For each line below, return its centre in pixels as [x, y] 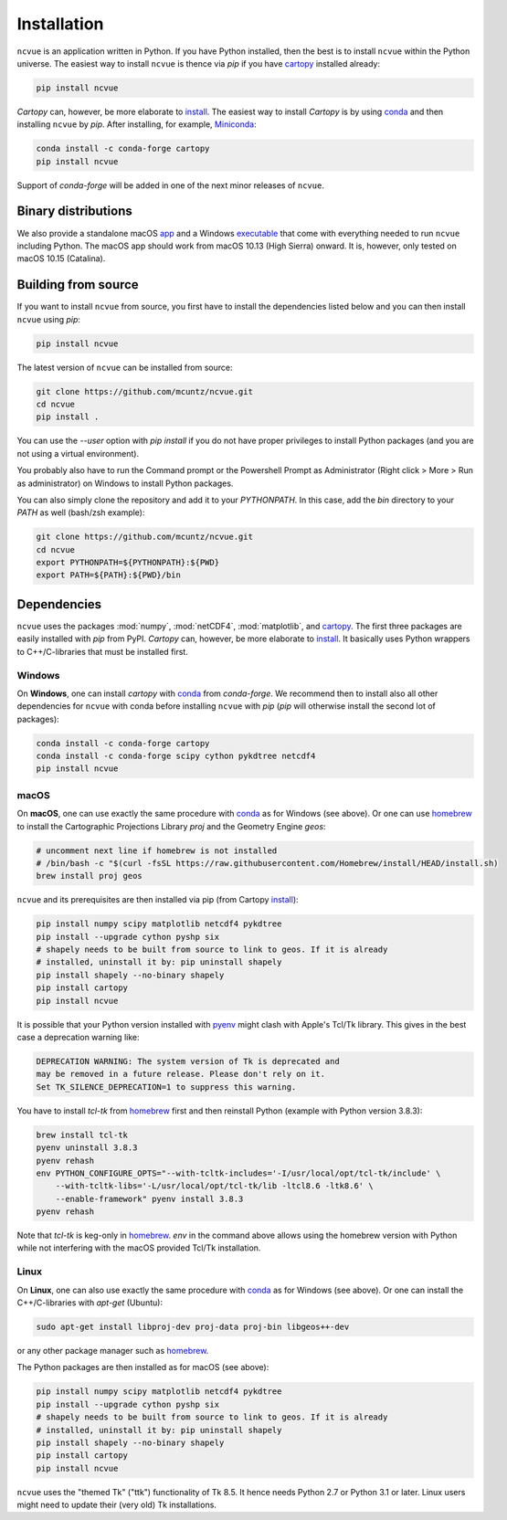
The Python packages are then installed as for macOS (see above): [143, 1367]
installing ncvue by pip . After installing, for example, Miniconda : [137, 124]
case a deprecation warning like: [78, 1038]
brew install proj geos [90, 876]
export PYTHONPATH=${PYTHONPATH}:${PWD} [127, 563]
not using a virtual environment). [78, 453]
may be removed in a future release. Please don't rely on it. [181, 1074]
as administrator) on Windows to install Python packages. [125, 483]
